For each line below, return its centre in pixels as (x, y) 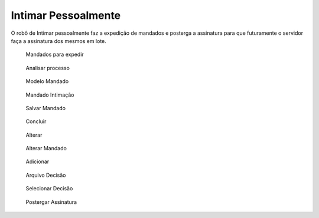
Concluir (36, 121)
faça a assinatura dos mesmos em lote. (58, 41)
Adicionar (38, 161)
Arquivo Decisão (46, 175)
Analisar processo (48, 68)
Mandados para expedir (55, 54)
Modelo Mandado (47, 81)
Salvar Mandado (46, 108)
